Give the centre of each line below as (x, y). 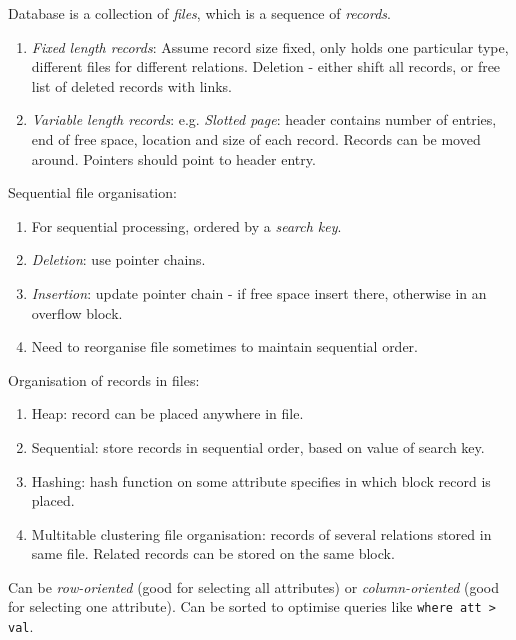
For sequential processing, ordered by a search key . (186, 225)
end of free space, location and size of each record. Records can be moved (256, 138)
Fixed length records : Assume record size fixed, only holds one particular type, (270, 46)
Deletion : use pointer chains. (118, 259)
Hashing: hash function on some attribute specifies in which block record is (261, 480)
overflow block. (77, 312)
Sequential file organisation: (92, 192)
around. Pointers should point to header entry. (173, 158)
